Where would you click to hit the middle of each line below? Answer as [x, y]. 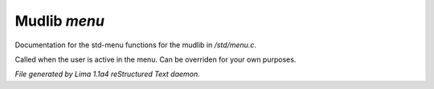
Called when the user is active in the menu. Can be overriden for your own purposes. [156, 59]
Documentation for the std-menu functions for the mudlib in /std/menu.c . [136, 45]
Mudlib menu [59, 21]
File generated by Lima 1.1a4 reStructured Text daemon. [107, 74]
